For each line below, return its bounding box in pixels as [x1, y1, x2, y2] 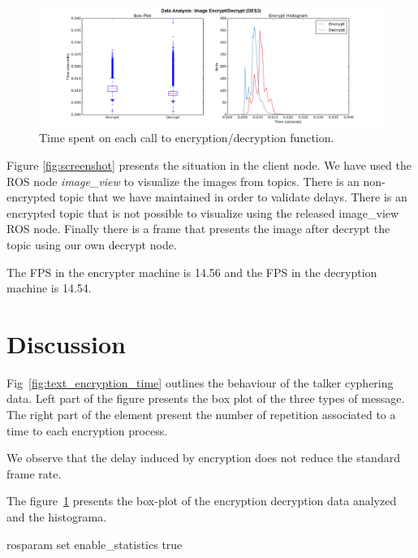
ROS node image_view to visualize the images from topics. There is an [6, 172, 360, 189]
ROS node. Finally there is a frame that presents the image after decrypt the [6, 220, 390, 237]
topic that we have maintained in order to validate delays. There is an [58, 188, 407, 205]
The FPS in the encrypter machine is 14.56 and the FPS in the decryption [6, 263, 377, 280]
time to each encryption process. [6, 422, 168, 439]
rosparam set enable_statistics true [6, 535, 183, 552]
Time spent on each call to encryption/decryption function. [39, 129, 334, 146]
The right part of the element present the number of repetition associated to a [6, 406, 396, 423]
